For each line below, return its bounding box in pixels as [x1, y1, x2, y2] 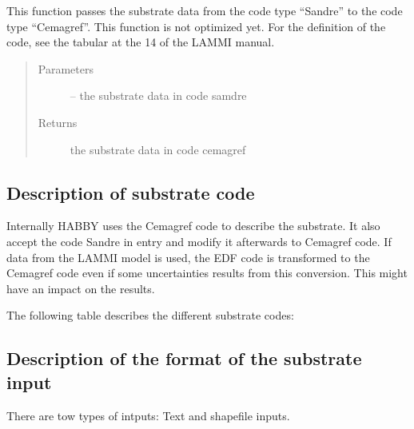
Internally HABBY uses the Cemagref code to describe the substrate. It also [6, 217, 380, 234]
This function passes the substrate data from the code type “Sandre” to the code [6, 2, 403, 18]
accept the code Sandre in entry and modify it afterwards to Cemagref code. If [6, 232, 392, 249]
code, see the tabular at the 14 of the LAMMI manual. [6, 34, 275, 50]
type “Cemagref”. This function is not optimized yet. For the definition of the [6, 18, 386, 34]
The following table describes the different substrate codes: [6, 307, 294, 324]
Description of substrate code [6, 180, 255, 205]
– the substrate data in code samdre [70, 87, 247, 104]
